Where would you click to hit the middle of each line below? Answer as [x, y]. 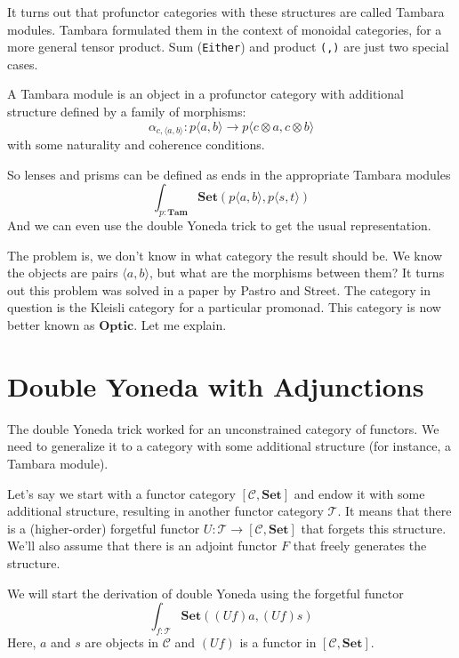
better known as [51, 325]
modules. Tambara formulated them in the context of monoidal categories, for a [225, 29]
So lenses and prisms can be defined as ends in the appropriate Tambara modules [229, 174]
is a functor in [278, 642]
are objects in [122, 642]
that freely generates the [360, 546]
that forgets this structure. [374, 528]
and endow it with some [359, 493]
